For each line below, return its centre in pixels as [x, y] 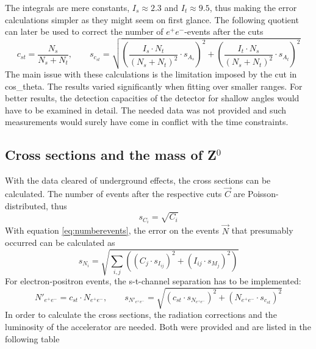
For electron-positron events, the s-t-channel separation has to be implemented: [153, 281]
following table [32, 338]
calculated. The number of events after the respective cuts [113, 193]
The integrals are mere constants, [67, 7]
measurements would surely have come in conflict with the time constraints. [147, 122]
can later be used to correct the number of [84, 31]
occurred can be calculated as [60, 243]
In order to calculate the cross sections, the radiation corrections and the [141, 315]
